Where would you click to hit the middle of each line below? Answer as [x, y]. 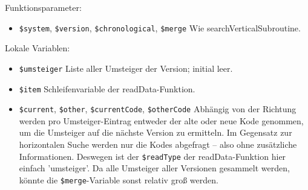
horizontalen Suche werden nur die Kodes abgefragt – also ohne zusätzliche [158, 144]
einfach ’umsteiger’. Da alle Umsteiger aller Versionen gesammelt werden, [154, 168]
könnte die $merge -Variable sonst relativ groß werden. [119, 179]
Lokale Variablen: [38, 48]
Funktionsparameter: [43, 7]
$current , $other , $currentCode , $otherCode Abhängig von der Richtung [158, 109]
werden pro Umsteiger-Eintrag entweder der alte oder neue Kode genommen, [161, 120]
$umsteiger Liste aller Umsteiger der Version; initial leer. [126, 68]
